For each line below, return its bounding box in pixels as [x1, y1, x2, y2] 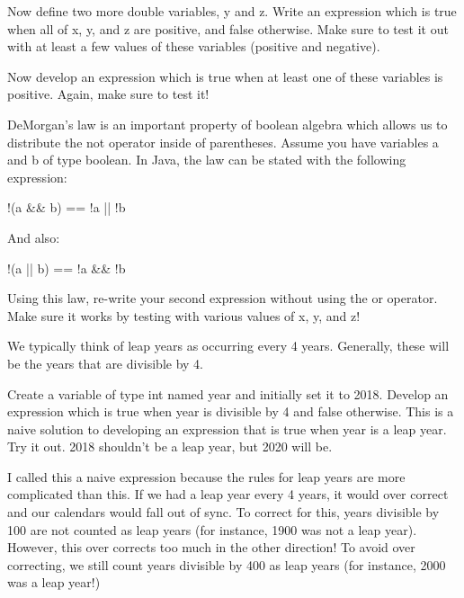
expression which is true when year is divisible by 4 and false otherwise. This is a [7, 402, 454, 421]
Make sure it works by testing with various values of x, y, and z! [7, 306, 361, 325]
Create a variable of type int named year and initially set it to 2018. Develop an [7, 384, 449, 403]
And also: [7, 228, 60, 246]
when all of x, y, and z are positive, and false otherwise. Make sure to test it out [7, 19, 449, 38]
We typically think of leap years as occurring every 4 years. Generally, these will [7, 336, 450, 355]
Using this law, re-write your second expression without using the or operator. [7, 289, 438, 308]
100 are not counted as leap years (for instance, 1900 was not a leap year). [7, 520, 417, 539]
